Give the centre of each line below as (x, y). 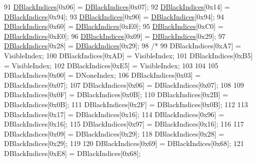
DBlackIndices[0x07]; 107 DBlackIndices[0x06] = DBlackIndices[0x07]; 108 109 (124, 84)
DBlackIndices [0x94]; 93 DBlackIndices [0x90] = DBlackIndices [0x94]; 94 (114, 16)
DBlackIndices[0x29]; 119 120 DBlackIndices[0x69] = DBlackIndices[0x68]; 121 (124, 143)
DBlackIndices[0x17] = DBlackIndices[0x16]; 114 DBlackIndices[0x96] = (114, 114)
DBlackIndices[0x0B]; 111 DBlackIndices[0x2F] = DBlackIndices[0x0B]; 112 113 (126, 104)
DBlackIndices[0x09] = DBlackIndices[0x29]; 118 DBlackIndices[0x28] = (114, 133)
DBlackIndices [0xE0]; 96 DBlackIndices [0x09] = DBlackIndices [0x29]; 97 (115, 36)
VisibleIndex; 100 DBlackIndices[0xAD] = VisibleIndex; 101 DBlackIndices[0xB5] (128, 55)
